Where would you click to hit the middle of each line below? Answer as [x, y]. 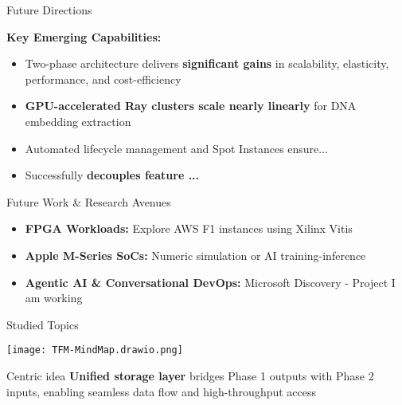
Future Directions [49, 10]
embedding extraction [78, 121]
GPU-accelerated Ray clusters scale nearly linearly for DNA [191, 106]
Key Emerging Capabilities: [84, 36]
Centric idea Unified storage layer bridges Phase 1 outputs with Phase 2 [190, 375]
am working [54, 298]
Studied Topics [43, 324]
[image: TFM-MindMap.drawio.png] [95, 350]
